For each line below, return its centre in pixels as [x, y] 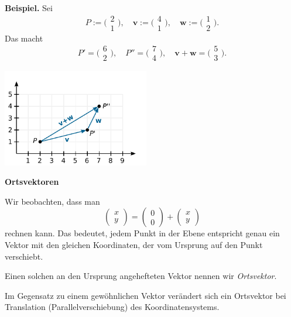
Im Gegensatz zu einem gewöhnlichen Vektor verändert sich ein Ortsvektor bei [145, 295]
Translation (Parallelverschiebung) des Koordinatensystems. [112, 307]
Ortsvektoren [32, 182]
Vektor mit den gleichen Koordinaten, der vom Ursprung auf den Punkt [134, 245]
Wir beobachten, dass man [52, 201]
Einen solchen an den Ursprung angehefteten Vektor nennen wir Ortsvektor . [141, 276]
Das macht [24, 38]
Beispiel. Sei [29, 8]
